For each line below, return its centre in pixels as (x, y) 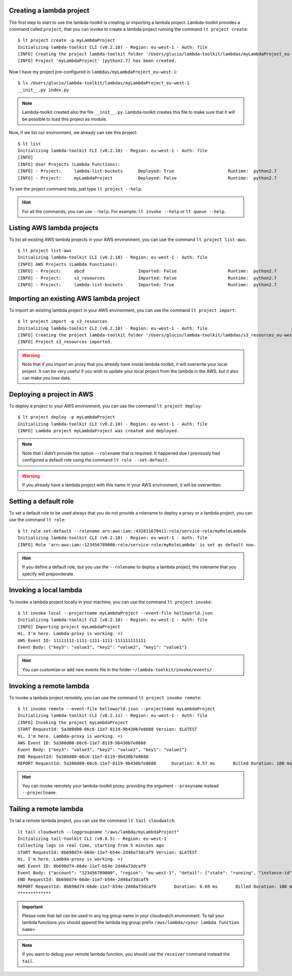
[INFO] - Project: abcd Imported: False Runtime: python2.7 (147, 271)
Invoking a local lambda (46, 590)
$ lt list (29, 144)
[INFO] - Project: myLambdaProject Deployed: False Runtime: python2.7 (147, 178)
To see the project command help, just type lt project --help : (76, 189)
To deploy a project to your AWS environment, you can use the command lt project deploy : (105, 406)
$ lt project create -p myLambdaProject (66, 40)
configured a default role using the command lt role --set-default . (95, 460)
